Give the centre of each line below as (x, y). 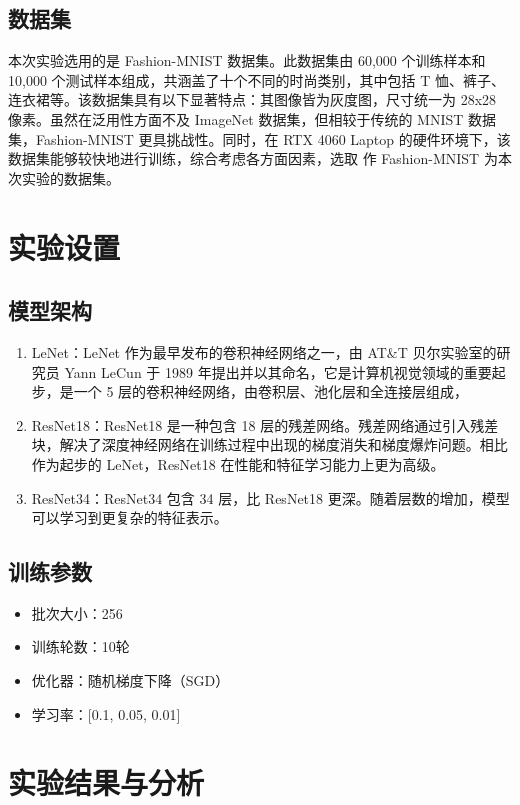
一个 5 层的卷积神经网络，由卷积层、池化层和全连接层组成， (271, 391)
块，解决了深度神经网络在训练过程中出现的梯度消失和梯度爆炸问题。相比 (269, 444)
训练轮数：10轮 (80, 646)
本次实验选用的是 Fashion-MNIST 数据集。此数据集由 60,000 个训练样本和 (247, 60)
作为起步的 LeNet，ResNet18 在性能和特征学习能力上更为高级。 (238, 463)
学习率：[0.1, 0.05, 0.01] (106, 713)
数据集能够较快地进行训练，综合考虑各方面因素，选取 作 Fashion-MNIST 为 (253, 158)
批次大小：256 (77, 612)
